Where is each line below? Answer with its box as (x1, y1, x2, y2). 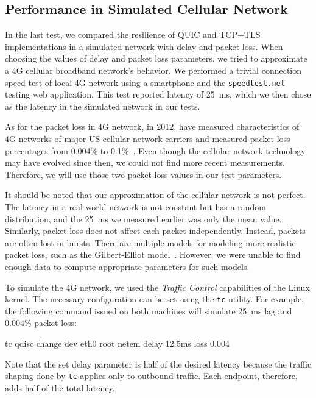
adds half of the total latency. (5, 381, 115, 394)
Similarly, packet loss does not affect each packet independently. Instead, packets (5, 224, 306, 237)
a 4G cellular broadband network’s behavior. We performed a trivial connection (5, 63, 302, 76)
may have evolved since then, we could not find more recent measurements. (5, 156, 285, 169)
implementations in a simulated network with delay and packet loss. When (5, 40, 283, 52)
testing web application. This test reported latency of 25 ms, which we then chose (5, 88, 311, 101)
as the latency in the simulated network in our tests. (5, 99, 200, 112)
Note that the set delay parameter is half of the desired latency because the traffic (5, 357, 312, 370)
